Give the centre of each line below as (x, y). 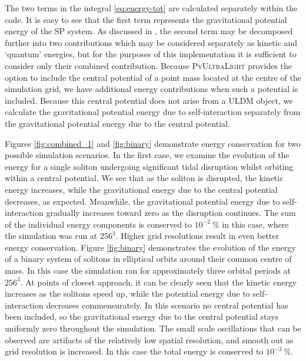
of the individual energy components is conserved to (99, 224)
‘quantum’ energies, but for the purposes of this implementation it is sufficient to (151, 54)
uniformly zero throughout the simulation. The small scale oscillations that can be (153, 328)
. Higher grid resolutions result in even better (197, 236)
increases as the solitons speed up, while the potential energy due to (127, 293)
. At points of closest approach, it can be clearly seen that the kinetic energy (159, 282)
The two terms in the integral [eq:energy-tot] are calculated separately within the (151, 8)
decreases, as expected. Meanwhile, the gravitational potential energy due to (142, 201)
